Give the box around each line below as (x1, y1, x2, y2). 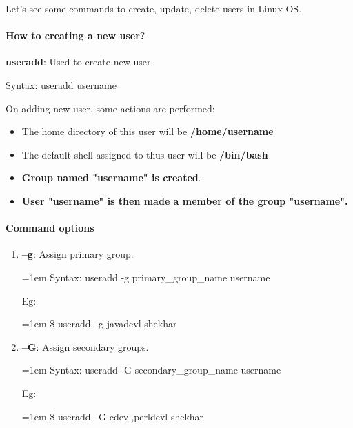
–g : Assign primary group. (21, 247, 134, 261)
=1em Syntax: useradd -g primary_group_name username (21, 269, 270, 284)
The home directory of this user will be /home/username (21, 124, 274, 139)
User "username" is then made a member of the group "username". (21, 193, 348, 207)
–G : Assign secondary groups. (21, 339, 149, 354)
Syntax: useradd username (6, 77, 117, 92)
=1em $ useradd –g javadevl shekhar (21, 316, 177, 331)
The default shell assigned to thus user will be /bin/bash (21, 147, 268, 161)
